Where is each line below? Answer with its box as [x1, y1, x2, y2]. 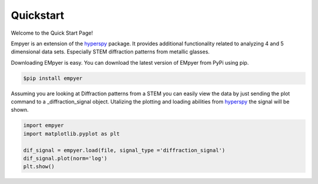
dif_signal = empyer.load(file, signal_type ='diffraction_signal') [23, 147, 226, 153]
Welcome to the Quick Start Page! [11, 29, 94, 36]
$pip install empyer [23, 75, 82, 82]
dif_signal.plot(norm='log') [23, 155, 108, 162]
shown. [11, 106, 29, 113]
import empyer [23, 122, 64, 129]
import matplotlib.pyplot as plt [23, 130, 120, 137]
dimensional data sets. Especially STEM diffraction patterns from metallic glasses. [11, 48, 210, 55]
